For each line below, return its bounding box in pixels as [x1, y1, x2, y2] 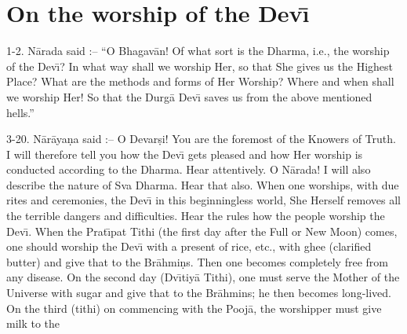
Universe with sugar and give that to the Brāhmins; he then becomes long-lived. [6, 284, 391, 301]
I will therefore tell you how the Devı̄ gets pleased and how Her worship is [6, 145, 363, 162]
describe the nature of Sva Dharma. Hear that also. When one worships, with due [6, 176, 399, 193]
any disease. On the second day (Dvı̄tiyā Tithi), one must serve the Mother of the [6, 269, 400, 285]
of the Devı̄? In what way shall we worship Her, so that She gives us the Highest [6, 57, 394, 74]
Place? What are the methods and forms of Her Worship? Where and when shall [6, 73, 394, 90]
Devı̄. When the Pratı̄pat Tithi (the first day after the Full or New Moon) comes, [6, 222, 398, 239]
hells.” [6, 104, 35, 120]
